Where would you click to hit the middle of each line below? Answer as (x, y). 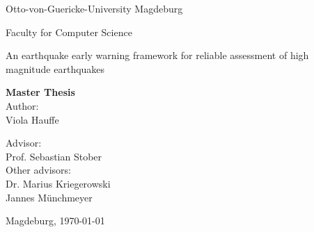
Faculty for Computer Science (69, 32)
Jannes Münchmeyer (49, 197)
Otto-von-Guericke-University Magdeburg (94, 8)
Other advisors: (38, 170)
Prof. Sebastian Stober (54, 156)
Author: (22, 105)
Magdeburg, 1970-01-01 (55, 221)
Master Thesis (40, 92)
